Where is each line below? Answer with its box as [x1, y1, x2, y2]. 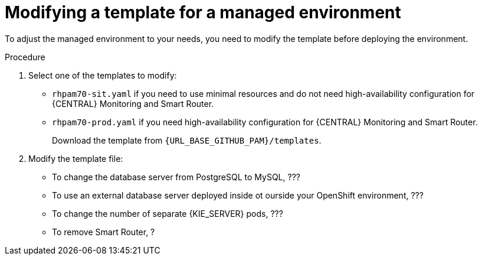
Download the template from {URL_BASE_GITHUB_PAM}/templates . [52, 135, 322, 145]
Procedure [5, 51, 45, 62]
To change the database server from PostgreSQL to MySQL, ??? [52, 171, 300, 182]
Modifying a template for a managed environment [5, 2, 401, 22]
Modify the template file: [28, 153, 123, 164]
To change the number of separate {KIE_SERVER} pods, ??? [52, 208, 283, 219]
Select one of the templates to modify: [28, 70, 177, 80]
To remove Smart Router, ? [52, 226, 155, 237]
